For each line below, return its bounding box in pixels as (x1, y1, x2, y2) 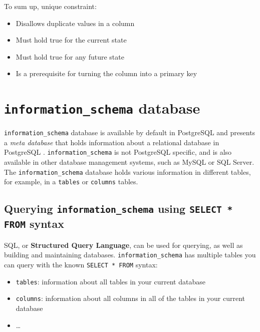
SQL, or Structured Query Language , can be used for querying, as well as (4, 239, 243, 250)
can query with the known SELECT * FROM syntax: (4, 259, 158, 270)
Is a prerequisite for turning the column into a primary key (16, 68, 197, 79)
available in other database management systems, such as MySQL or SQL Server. (4, 157, 254, 167)
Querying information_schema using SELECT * (4, 201, 233, 216)
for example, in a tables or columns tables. (4, 176, 138, 187)
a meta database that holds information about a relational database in (4, 137, 219, 147)
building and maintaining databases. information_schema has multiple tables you (4, 249, 256, 260)
